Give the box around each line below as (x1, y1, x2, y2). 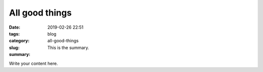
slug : (9, 44, 19, 51)
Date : (9, 24, 20, 30)
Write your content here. (9, 60, 58, 66)
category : (9, 38, 30, 44)
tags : (9, 31, 20, 36)
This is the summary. (47, 44, 90, 51)
